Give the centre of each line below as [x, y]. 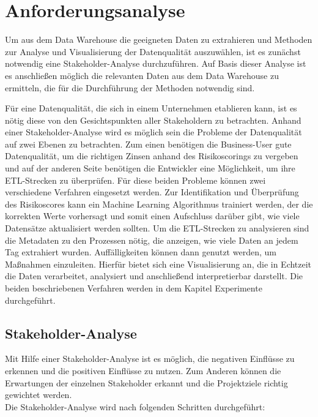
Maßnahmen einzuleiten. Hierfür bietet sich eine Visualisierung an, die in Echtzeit [158, 264]
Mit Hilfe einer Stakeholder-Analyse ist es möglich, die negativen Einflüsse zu [150, 359]
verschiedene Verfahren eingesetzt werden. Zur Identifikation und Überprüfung [152, 192]
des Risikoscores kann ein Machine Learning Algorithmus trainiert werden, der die [159, 204]
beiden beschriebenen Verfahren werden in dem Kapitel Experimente [134, 288]
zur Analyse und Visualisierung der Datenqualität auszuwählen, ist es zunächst [153, 51]
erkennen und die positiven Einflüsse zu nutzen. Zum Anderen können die [143, 370]
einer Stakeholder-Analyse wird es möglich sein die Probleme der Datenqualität [153, 132]
